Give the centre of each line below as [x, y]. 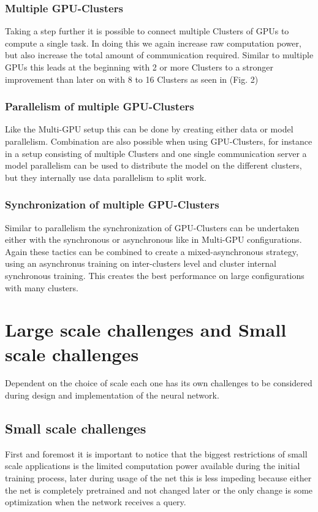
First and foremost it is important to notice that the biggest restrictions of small [156, 453]
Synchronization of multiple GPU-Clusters [112, 204]
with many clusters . [42, 287]
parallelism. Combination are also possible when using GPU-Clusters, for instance [159, 141]
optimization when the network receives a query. [96, 502]
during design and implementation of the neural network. [112, 395]
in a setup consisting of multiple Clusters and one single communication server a [156, 153]
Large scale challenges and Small [146, 330]
